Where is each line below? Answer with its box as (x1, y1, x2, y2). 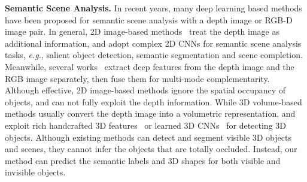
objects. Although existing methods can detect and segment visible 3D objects (5, 131, 291, 143)
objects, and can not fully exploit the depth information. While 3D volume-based (5, 95, 302, 108)
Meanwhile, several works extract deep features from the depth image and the (5, 60, 294, 72)
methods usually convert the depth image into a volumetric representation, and (5, 107, 296, 120)
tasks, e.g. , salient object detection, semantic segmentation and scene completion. (5, 48, 303, 61)
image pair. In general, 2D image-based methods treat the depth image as (5, 25, 280, 38)
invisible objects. (5, 166, 66, 178)
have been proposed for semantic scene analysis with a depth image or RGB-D (5, 13, 293, 26)
